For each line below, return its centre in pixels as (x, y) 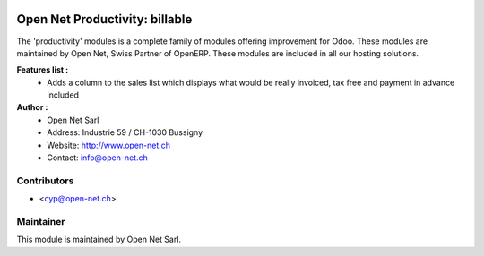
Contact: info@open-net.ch (97, 158)
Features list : (43, 70)
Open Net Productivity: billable (104, 19)
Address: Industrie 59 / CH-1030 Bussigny (125, 132)
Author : (32, 107)
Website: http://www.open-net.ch (108, 145)
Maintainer (41, 221)
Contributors (45, 181)
